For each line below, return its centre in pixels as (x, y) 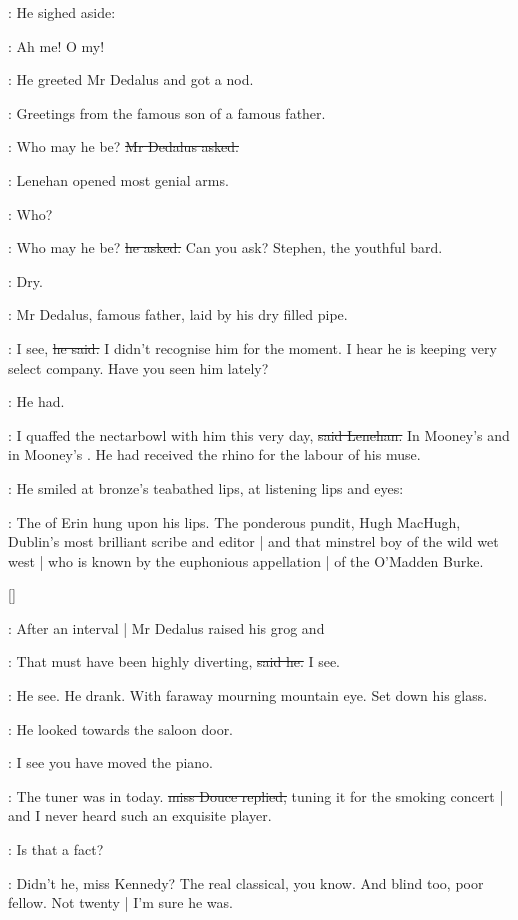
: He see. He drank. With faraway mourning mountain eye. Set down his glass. (248, 695)
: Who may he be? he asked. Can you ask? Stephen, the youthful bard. (225, 247)
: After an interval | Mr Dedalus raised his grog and (166, 627)
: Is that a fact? (56, 849)
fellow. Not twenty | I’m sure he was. (120, 902)
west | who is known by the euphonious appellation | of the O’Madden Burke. (246, 560)
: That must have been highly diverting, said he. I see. (174, 661)
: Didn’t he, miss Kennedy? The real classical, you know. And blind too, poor (246, 882)
